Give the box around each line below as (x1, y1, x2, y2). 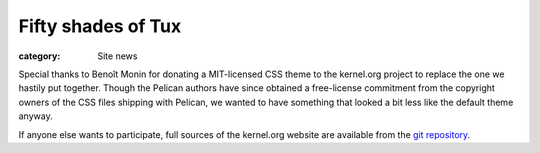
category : (18, 50, 61, 62)
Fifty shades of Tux (18, 15, 182, 37)
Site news (97, 50, 138, 62)
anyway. (18, 110, 54, 122)
